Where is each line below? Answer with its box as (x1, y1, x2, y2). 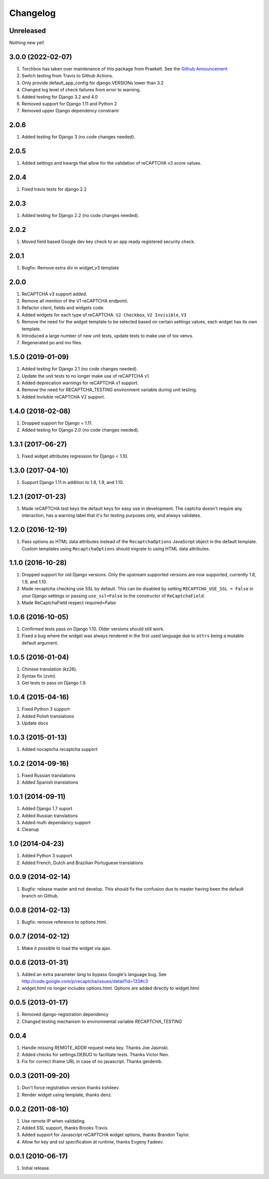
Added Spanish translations (21, 779, 78, 785)
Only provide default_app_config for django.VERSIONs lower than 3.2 (21, 80, 164, 86)
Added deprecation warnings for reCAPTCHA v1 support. (21, 380, 139, 386)
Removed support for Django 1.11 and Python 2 (21, 100, 117, 107)
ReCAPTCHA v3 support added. (21, 291, 87, 297)
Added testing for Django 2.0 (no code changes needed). (21, 427, 139, 433)
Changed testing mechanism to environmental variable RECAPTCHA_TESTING (21, 1018, 182, 1024)
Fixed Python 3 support (21, 706, 70, 712)
